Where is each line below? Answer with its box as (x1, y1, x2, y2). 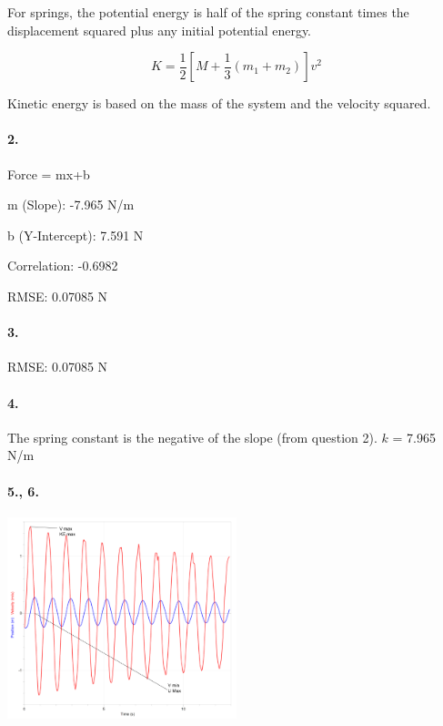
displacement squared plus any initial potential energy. (7, 20, 312, 39)
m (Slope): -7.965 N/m (7, 195, 135, 214)
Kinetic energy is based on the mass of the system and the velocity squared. (7, 94, 431, 113)
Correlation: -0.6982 (7, 256, 118, 275)
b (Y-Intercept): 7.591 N (7, 225, 144, 244)
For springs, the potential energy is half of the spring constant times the (7, 3, 409, 21)
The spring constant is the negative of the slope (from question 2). (7, 427, 378, 446)
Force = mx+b (7, 164, 90, 183)
